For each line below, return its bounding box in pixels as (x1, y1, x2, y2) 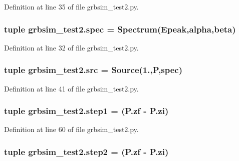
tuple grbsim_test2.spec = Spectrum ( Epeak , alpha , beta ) (4, 22, 236, 35)
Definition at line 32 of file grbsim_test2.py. (4, 42, 139, 52)
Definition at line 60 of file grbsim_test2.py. (4, 124, 139, 134)
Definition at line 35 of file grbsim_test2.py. (4, 1, 139, 11)
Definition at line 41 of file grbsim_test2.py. (4, 83, 139, 93)
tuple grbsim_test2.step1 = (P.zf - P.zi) (4, 104, 169, 117)
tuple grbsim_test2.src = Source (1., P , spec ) (4, 63, 182, 76)
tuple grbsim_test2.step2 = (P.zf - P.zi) (4, 145, 169, 157)
